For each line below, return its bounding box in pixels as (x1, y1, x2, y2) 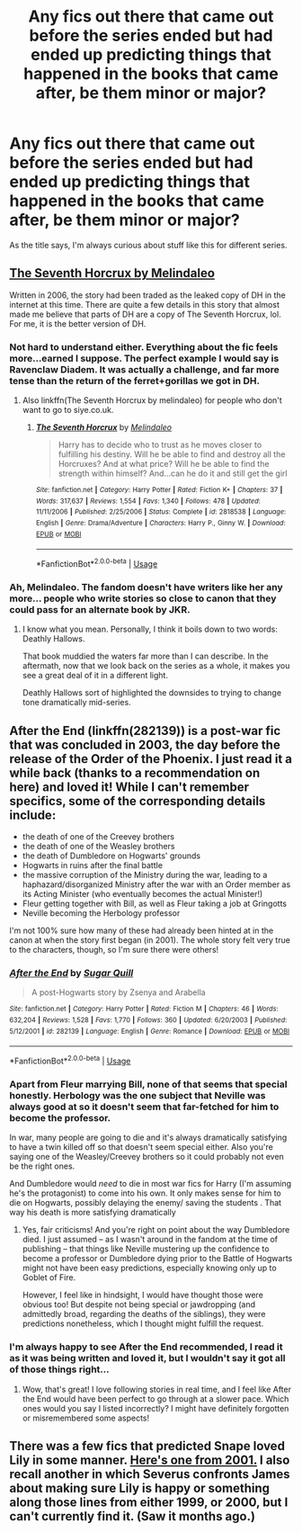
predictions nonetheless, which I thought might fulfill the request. (22, 1318, 264, 1329)
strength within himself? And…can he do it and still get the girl (58, 468, 288, 479)
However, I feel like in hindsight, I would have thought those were (22, 1289, 263, 1301)
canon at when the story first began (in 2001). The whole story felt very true (9, 935, 290, 946)
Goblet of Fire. (22, 1272, 76, 1283)
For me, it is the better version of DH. (9, 318, 147, 329)
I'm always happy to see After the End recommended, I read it (9, 1340, 283, 1353)
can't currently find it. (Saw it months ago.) (9, 1509, 256, 1524)
